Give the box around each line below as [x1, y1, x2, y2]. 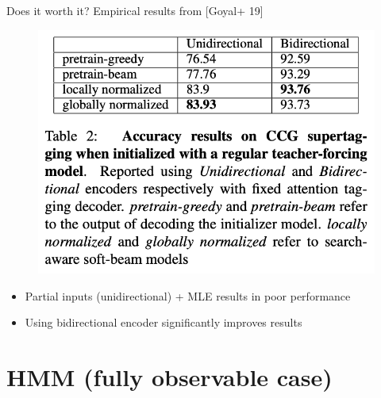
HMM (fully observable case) [6, 361, 333, 393]
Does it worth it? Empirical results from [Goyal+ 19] [6, 2, 264, 18]
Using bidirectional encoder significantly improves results [25, 314, 302, 331]
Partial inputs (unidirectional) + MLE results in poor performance [25, 287, 351, 304]
